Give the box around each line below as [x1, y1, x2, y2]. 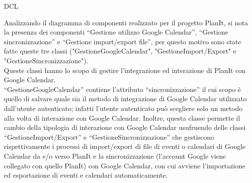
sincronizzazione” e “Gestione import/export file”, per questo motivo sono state [4, 36, 241, 46]
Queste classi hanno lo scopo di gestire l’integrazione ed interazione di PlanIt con [4, 65, 246, 75]
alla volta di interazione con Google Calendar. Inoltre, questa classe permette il [4, 112, 240, 123]
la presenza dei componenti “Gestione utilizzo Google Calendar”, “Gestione [4, 27, 229, 37]
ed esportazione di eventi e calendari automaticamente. [4, 170, 168, 180]
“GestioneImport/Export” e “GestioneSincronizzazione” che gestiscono [4, 131, 215, 142]
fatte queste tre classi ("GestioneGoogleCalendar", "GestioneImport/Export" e [4, 46, 236, 56]
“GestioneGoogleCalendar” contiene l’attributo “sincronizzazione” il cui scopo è [4, 84, 241, 94]
